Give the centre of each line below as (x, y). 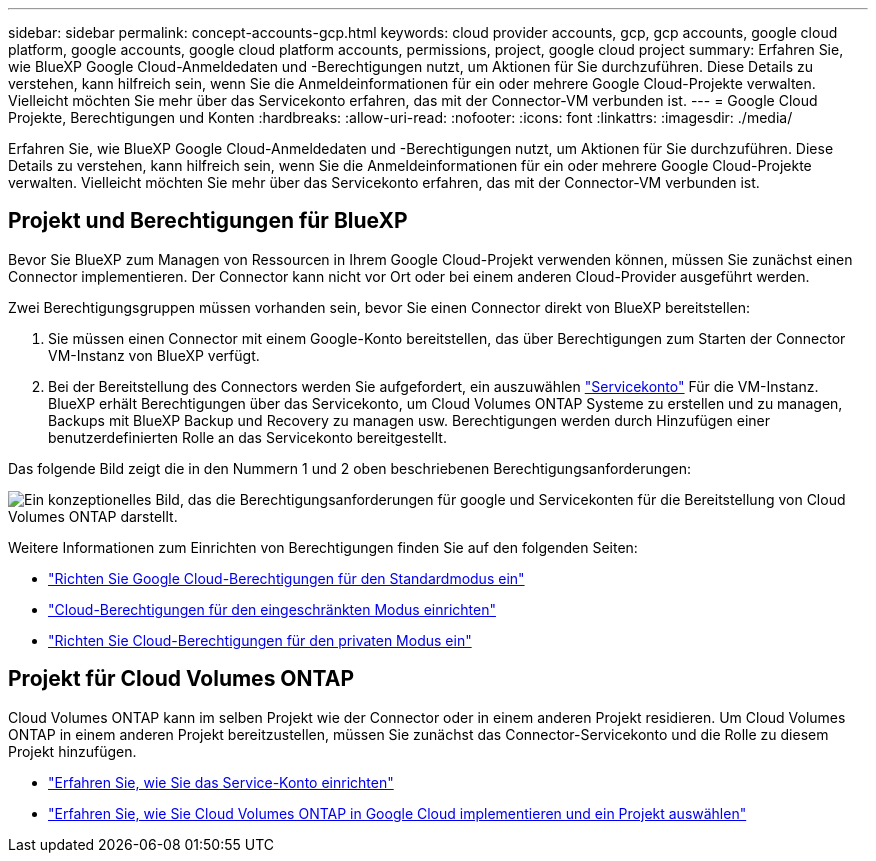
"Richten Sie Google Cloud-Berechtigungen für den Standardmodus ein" (286, 578)
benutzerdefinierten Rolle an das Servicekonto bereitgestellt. (247, 437)
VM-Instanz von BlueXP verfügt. (154, 355)
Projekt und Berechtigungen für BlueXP (208, 221)
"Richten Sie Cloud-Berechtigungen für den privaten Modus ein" (260, 640)
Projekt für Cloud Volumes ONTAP (181, 679)
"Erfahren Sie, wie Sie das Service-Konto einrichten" (221, 782)
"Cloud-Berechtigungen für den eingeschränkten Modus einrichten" (272, 609)
